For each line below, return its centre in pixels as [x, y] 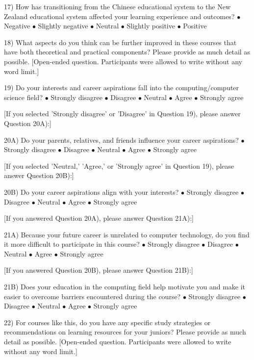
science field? [24, 97]
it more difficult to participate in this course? [72, 244]
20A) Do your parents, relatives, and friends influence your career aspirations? [121, 140]
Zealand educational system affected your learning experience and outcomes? [119, 16]
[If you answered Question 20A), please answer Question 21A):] [99, 218]
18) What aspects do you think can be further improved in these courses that [120, 42]
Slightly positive [151, 26]
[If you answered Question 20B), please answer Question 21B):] [99, 270]
